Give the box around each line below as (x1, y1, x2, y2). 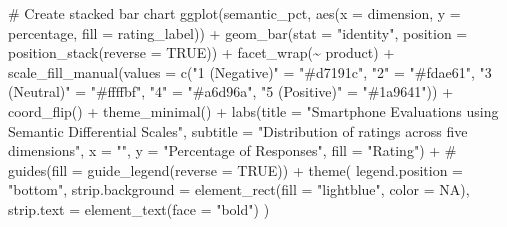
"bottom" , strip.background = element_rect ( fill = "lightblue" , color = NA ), (8, 179, 470, 200)
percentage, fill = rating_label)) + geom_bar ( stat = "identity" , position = (8, 22, 468, 43)
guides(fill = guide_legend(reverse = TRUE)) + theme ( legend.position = (8, 159, 463, 180)
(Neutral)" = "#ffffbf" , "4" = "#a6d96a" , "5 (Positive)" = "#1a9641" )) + (8, 81, 454, 102)
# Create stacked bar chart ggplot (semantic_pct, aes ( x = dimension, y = (8, 3, 461, 23)
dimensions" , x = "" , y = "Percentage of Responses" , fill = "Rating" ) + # (8, 140, 457, 161)
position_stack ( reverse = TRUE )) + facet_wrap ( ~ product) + (8, 42, 395, 63)
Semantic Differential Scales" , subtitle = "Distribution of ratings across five (8, 120, 468, 141)
